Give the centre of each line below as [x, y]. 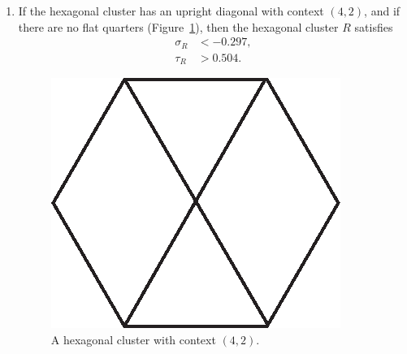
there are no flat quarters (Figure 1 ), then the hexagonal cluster [178, 26]
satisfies [374, 26]
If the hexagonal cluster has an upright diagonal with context [171, 11]
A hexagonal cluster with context [133, 339]
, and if [382, 11]
